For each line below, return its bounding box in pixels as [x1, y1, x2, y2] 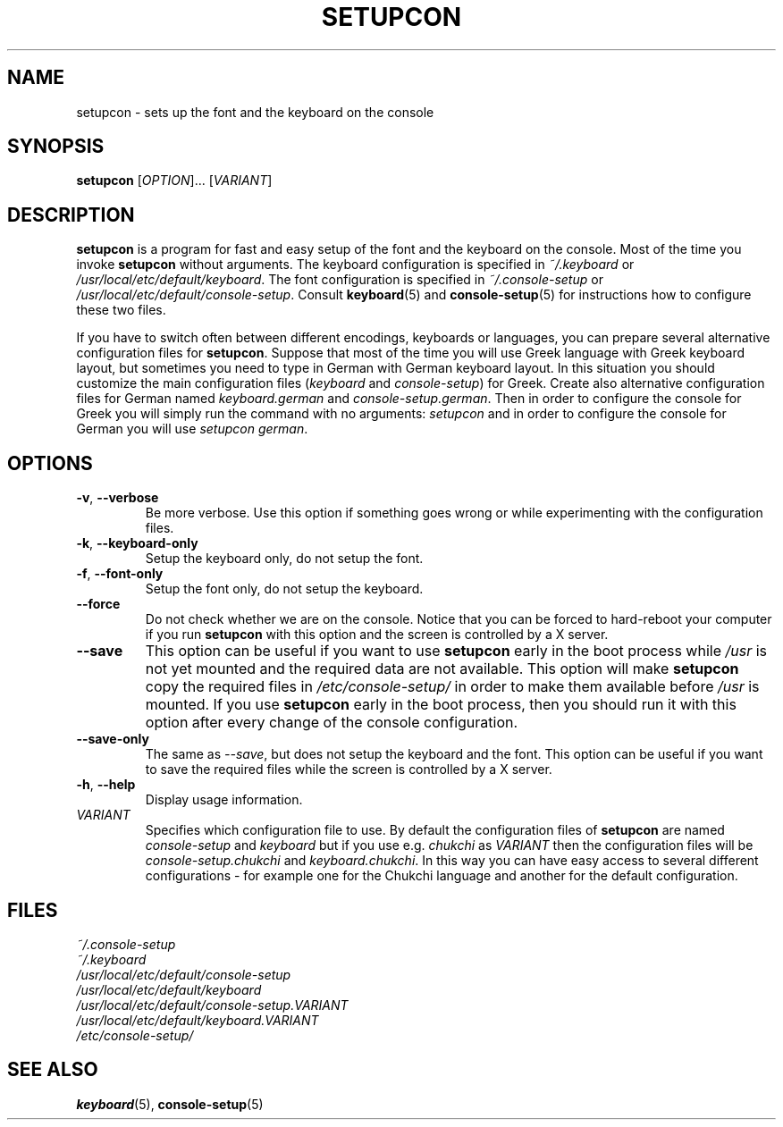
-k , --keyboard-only [76, 535, 198, 551]
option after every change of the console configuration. [145, 713, 518, 732]
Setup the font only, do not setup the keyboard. [145, 581, 424, 597]
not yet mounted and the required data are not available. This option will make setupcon [145, 660, 739, 678]
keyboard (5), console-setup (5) [76, 1096, 264, 1112]
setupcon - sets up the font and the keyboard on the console [76, 104, 434, 120]
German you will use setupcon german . [76, 421, 308, 437]
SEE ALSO [7, 1058, 98, 1081]
